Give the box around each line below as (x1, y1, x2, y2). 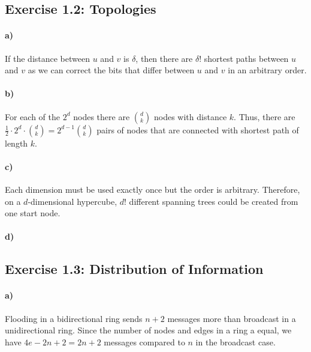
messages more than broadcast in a (167, 312, 296, 324)
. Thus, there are (234, 110, 295, 123)
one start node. (5, 207, 61, 219)
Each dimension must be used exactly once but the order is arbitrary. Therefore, (5, 183, 300, 195)
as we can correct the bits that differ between (28, 64, 195, 76)
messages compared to (104, 335, 185, 348)
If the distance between (5, 52, 90, 64)
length (5, 136, 28, 149)
